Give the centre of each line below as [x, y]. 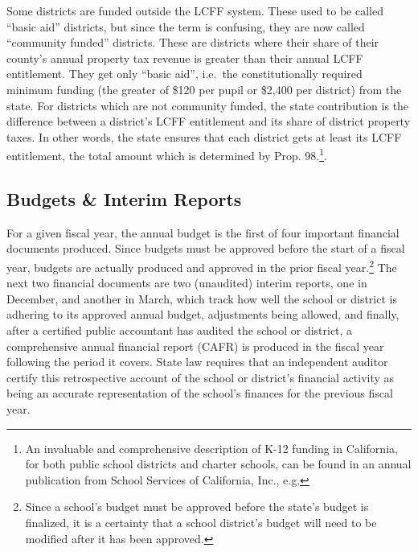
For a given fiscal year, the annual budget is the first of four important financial [203, 232]
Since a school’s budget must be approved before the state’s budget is [197, 507]
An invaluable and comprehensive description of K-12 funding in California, [211, 448]
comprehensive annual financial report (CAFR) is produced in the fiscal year [195, 346]
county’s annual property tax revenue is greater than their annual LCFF [185, 58]
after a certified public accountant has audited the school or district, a [180, 330]
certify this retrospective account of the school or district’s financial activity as [201, 377]
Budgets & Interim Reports [124, 198]
